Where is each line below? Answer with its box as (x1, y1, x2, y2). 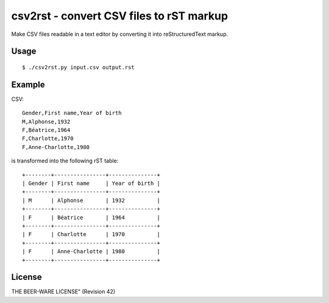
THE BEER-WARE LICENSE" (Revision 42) (11, 288, 116, 295)
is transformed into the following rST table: (11, 157, 119, 164)
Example (11, 79, 45, 89)
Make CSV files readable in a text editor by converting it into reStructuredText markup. (11, 30, 228, 38)
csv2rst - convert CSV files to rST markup (11, 9, 228, 23)
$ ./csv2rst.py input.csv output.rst (22, 64, 135, 71)
